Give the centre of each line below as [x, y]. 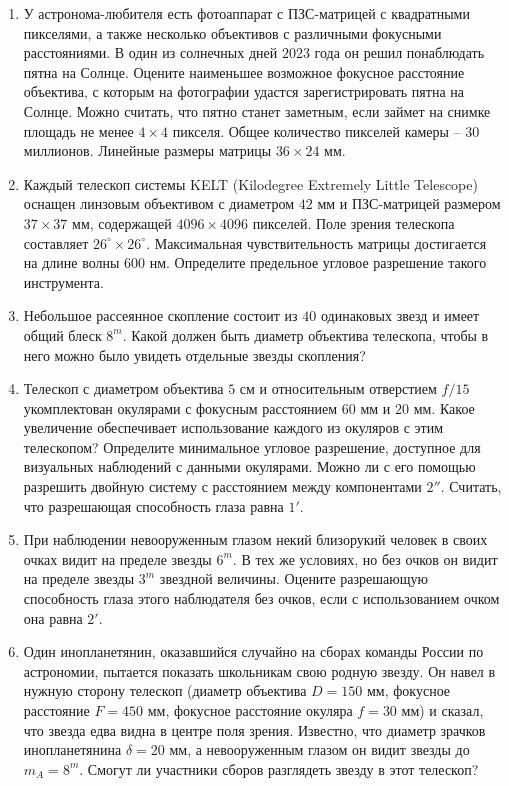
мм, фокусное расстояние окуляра [250, 710]
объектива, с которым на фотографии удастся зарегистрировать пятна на [243, 91]
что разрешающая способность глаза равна [153, 505]
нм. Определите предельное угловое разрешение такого [318, 262]
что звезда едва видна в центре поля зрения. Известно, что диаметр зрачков [254, 729]
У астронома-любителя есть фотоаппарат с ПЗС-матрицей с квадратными [246, 13]
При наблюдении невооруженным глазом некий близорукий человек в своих [255, 539]
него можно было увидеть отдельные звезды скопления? [194, 354]
